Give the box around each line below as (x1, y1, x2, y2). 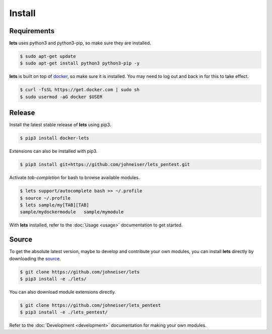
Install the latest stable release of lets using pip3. (9, 122, 111, 128)
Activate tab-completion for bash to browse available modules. (9, 175, 140, 181)
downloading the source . (9, 256, 61, 262)
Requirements (9, 27, 55, 35)
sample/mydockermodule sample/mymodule (20, 209, 124, 215)
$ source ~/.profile (20, 195, 71, 201)
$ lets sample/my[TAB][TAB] (20, 202, 89, 208)
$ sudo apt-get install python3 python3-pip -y (20, 60, 140, 66)
